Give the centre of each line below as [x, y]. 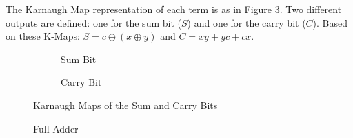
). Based [330, 22]
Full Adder [56, 128]
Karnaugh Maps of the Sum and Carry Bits [125, 105]
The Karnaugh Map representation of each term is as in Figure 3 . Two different [174, 9]
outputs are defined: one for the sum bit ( [93, 22]
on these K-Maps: [43, 36]
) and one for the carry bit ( [246, 22]
